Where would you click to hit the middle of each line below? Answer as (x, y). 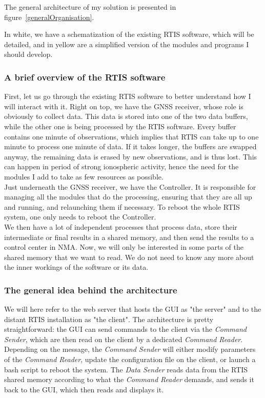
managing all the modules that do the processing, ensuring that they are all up (128, 197)
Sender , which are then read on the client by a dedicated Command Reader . (124, 339)
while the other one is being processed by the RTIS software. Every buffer (120, 126)
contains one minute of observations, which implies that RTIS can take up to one (131, 136)
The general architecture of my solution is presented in (90, 7)
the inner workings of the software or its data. (76, 267)
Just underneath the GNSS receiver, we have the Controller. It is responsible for (130, 186)
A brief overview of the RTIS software (85, 77)
